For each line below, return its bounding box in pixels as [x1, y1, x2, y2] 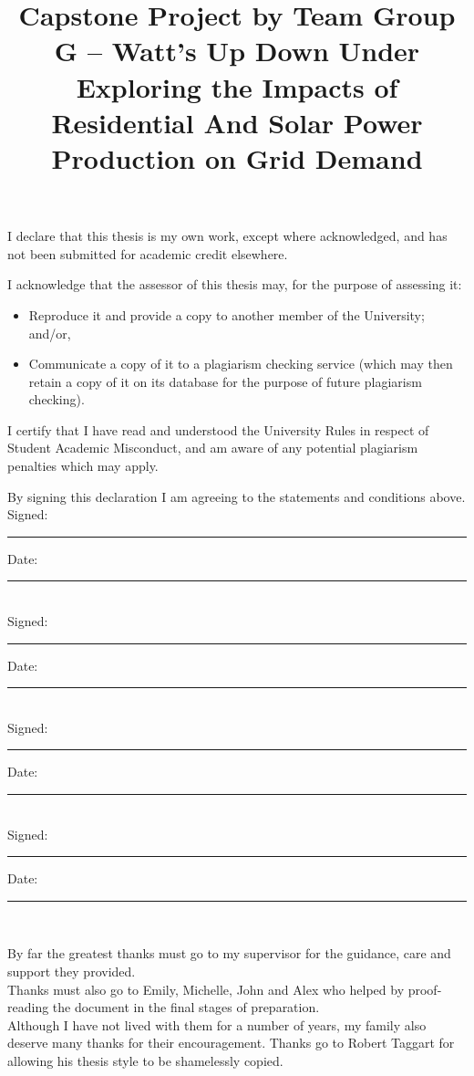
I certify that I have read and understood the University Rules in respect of [7, 420, 429, 439]
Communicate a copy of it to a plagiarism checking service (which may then [28, 354, 453, 373]
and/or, [28, 323, 71, 342]
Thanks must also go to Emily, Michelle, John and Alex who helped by [7, 979, 405, 998]
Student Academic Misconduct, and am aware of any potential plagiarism [7, 438, 418, 457]
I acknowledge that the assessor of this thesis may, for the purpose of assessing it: [7, 275, 462, 294]
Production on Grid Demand [51, 139, 423, 176]
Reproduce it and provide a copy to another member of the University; [28, 305, 425, 324]
